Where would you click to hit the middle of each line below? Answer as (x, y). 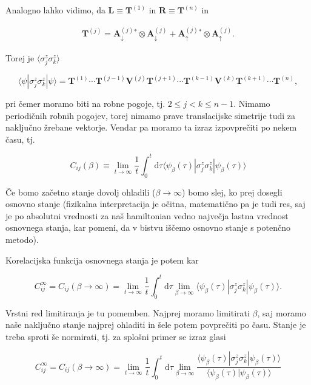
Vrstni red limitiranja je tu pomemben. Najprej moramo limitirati (128, 312)
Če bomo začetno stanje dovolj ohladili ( (81, 192)
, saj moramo (282, 312)
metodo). (22, 240)
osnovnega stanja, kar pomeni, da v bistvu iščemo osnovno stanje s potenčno (148, 227)
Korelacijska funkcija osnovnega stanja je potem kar (102, 260)
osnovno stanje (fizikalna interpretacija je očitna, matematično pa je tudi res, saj (155, 204)
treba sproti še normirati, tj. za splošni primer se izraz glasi (116, 336)
